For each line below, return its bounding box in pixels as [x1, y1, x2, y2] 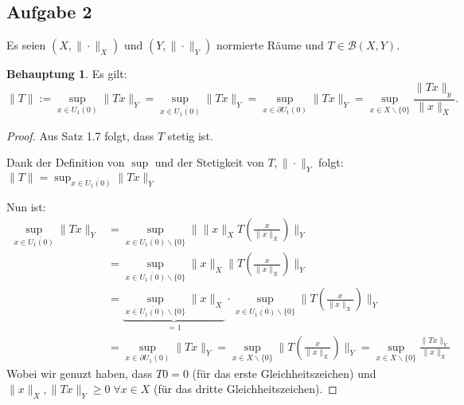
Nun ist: [6, 199, 46, 215]
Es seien [6, 37, 46, 53]
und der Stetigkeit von [154, 154, 264, 171]
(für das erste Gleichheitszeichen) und [192, 364, 376, 381]
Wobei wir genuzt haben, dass [6, 364, 153, 381]
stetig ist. [167, 127, 213, 144]
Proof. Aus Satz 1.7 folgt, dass [6, 127, 154, 144]
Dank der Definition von [6, 154, 125, 171]
